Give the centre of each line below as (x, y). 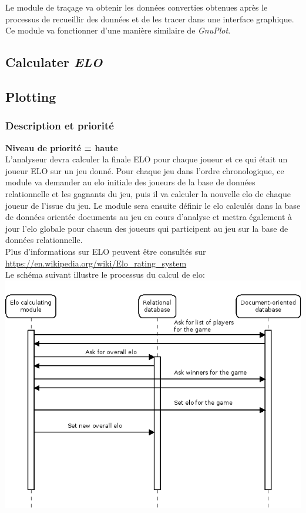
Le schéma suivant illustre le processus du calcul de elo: (105, 274)
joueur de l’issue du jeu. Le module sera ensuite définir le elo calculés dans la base (153, 205)
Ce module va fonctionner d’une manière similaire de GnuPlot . (118, 30)
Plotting (31, 96)
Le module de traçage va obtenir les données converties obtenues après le (137, 7)
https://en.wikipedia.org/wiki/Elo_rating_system (96, 263)
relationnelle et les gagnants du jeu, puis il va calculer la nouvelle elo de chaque (148, 193)
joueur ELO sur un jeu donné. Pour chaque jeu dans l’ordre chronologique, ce (145, 170)
